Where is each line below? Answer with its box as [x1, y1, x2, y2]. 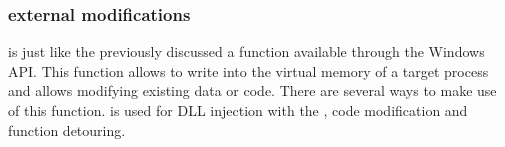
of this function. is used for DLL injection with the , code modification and [8, 100, 468, 120]
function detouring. [8, 119, 126, 140]
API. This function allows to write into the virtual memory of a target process [8, 60, 489, 81]
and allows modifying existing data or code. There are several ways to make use [8, 80, 497, 101]
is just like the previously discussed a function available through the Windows [8, 41, 485, 62]
